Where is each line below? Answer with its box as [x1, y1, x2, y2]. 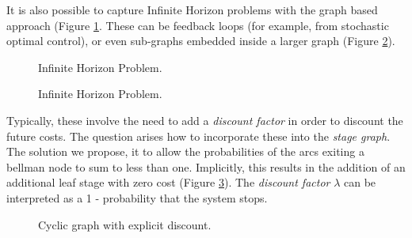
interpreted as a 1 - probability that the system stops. [6, 189, 268, 206]
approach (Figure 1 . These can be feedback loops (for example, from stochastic [6, 17, 389, 33]
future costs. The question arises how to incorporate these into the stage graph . [6, 127, 391, 144]
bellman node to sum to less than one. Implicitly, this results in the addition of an [6, 158, 406, 175]
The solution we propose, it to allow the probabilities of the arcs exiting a [6, 143, 364, 160]
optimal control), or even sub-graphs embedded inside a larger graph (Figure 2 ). [6, 32, 395, 49]
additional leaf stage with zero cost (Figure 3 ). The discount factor [6, 174, 330, 191]
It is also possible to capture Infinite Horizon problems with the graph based [6, 2, 378, 17]
